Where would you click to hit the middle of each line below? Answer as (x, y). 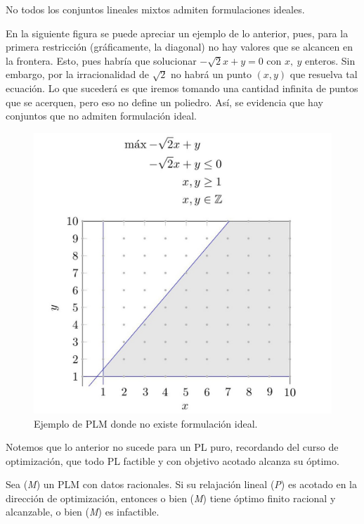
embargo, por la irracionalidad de (77, 74)
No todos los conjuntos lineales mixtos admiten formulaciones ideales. (155, 9)
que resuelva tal (324, 74)
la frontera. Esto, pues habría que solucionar (101, 60)
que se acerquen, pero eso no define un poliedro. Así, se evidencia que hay (164, 102)
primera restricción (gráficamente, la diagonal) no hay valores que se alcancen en (179, 47)
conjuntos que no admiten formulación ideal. (101, 116)
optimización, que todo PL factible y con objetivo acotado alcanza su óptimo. (173, 460)
